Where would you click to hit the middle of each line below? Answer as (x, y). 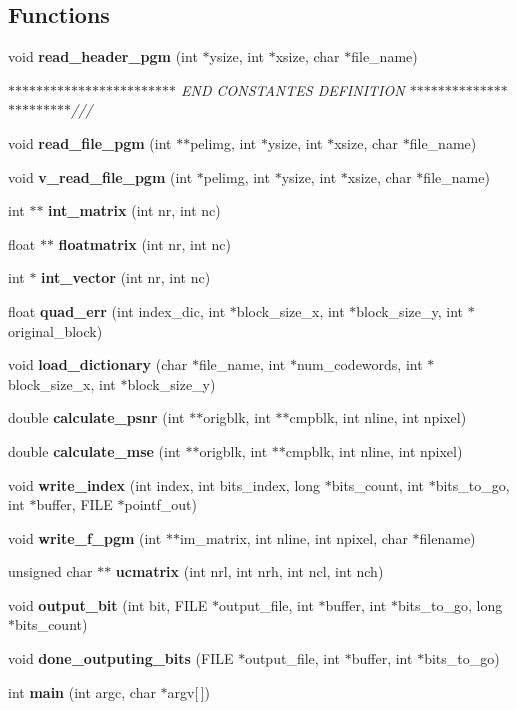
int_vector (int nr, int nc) (126, 277)
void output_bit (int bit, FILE (108, 604)
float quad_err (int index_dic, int (117, 310)
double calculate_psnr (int (96, 417)
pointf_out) (160, 504)
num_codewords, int (359, 364)
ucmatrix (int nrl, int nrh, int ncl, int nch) (249, 571)
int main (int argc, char (82, 691)
